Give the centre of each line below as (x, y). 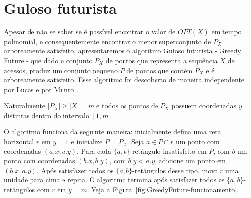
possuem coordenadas (204, 106)
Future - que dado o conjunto (48, 60)
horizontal (19, 141)
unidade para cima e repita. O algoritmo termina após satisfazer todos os (114, 180)
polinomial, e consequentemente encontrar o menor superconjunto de (108, 41)
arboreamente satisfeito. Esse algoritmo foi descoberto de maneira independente (124, 80)
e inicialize (87, 141)
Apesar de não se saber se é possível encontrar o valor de (90, 32)
